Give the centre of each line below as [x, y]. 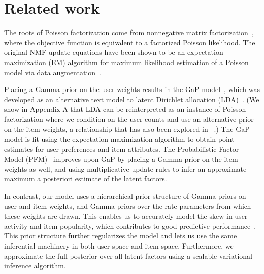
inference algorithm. [35, 266]
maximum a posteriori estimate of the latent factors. [86, 179]
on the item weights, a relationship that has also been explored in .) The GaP [127, 129]
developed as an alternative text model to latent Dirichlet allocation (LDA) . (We [132, 99]
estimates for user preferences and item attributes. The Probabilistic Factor [122, 149]
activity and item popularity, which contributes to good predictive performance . [130, 225]
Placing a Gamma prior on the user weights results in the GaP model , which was [132, 89]
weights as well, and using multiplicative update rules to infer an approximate [125, 169]
